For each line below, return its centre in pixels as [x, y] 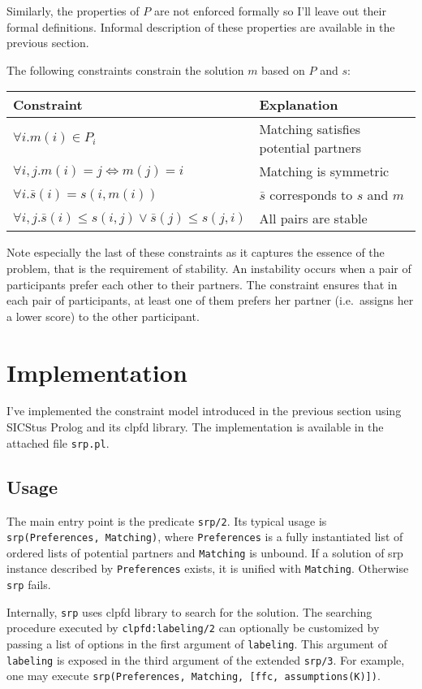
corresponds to [311, 195]
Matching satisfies [310, 129]
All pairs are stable [313, 219]
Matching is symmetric [324, 171]
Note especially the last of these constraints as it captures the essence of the [196, 252]
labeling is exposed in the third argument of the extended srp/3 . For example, [206, 659]
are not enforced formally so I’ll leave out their [270, 11]
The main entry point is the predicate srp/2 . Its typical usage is [167, 520]
